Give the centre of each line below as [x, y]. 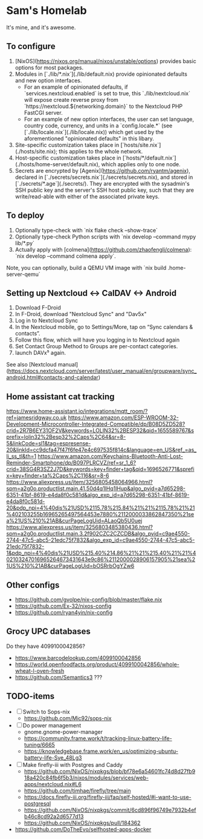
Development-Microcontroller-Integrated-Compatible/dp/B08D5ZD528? [96, 424]
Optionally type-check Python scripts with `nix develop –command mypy [105, 237]
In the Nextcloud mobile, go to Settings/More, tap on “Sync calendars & [104, 327]
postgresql [37, 803]
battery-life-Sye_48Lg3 [53, 757]
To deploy [25, 216]
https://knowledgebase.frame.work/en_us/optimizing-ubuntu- [101, 751]
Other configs [33, 585]
